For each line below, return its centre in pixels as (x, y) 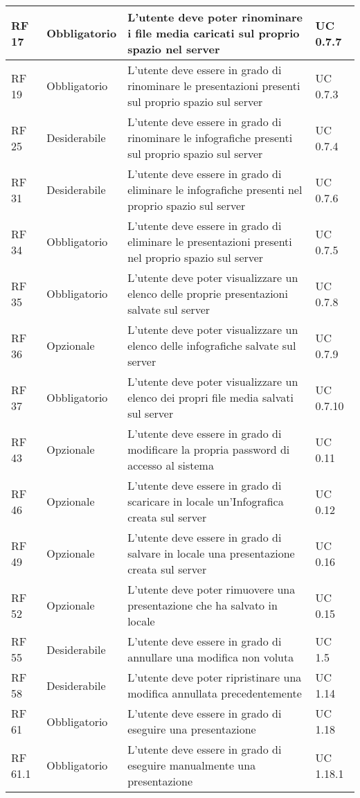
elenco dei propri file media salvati (210, 397)
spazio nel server (174, 49)
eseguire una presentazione (192, 729)
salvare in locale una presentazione (211, 553)
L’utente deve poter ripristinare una (215, 677)
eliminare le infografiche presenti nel (215, 189)
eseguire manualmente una (192, 765)
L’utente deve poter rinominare (215, 17)
